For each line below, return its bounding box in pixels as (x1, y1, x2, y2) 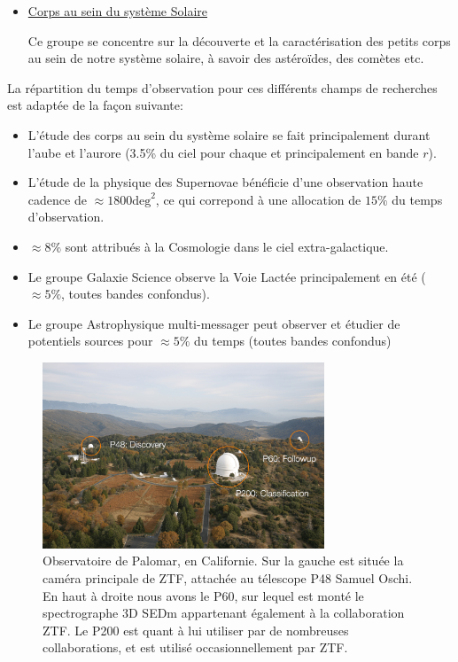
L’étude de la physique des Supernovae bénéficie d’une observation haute (27, 173, 423, 191)
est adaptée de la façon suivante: (7, 96, 183, 114)
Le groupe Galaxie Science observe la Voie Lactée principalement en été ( (27, 267, 426, 285)
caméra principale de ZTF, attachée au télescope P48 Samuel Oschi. (43, 569, 413, 588)
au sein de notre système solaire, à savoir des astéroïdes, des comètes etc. (27, 49, 424, 67)
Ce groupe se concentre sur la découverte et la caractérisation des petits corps (27, 31, 451, 50)
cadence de (27, 190, 87, 208)
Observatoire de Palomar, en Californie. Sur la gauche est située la (43, 551, 404, 570)
